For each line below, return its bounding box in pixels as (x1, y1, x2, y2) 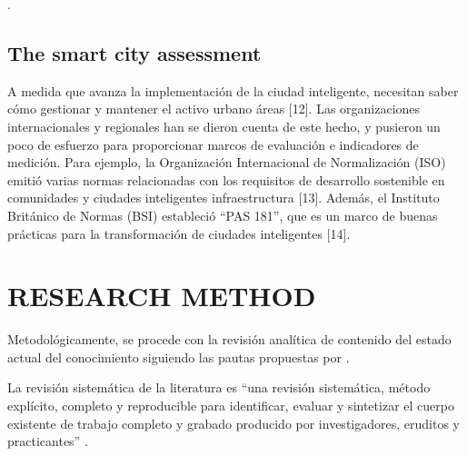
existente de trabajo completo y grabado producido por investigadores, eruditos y (7, 413, 460, 432)
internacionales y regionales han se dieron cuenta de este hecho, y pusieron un (7, 116, 441, 135)
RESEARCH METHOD (7, 277, 316, 314)
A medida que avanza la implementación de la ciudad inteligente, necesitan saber (7, 81, 459, 100)
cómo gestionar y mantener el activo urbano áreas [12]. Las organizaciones (7, 99, 421, 118)
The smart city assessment (7, 38, 262, 66)
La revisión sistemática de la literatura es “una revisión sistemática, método (7, 378, 431, 397)
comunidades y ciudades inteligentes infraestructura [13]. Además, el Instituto (7, 188, 440, 207)
